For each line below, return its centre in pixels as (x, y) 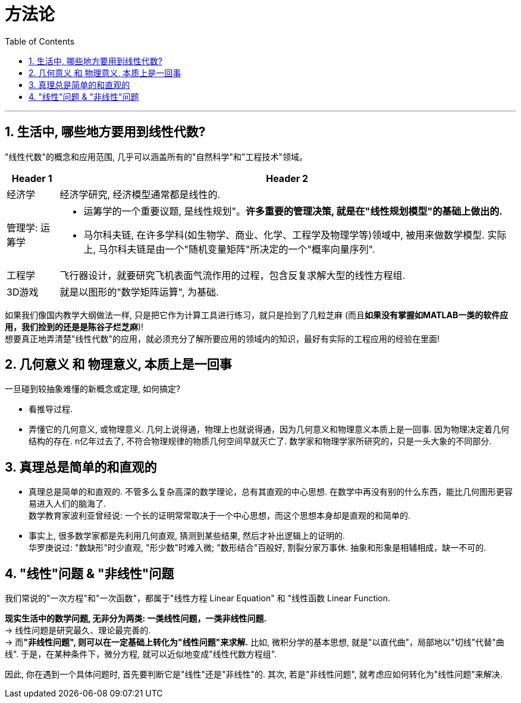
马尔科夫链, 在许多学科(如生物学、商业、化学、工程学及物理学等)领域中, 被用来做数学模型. (284, 235)
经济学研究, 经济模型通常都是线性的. (140, 194)
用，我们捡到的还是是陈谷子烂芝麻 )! (74, 327)
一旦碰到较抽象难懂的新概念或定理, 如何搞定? (93, 389)
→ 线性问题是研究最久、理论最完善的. (78, 630)
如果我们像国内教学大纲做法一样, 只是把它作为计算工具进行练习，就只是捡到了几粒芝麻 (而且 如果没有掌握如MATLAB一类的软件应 (257, 315)
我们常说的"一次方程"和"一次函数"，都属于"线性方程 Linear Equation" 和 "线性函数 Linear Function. (198, 598)
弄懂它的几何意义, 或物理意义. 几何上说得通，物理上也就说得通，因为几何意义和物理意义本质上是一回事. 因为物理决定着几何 (269, 429)
